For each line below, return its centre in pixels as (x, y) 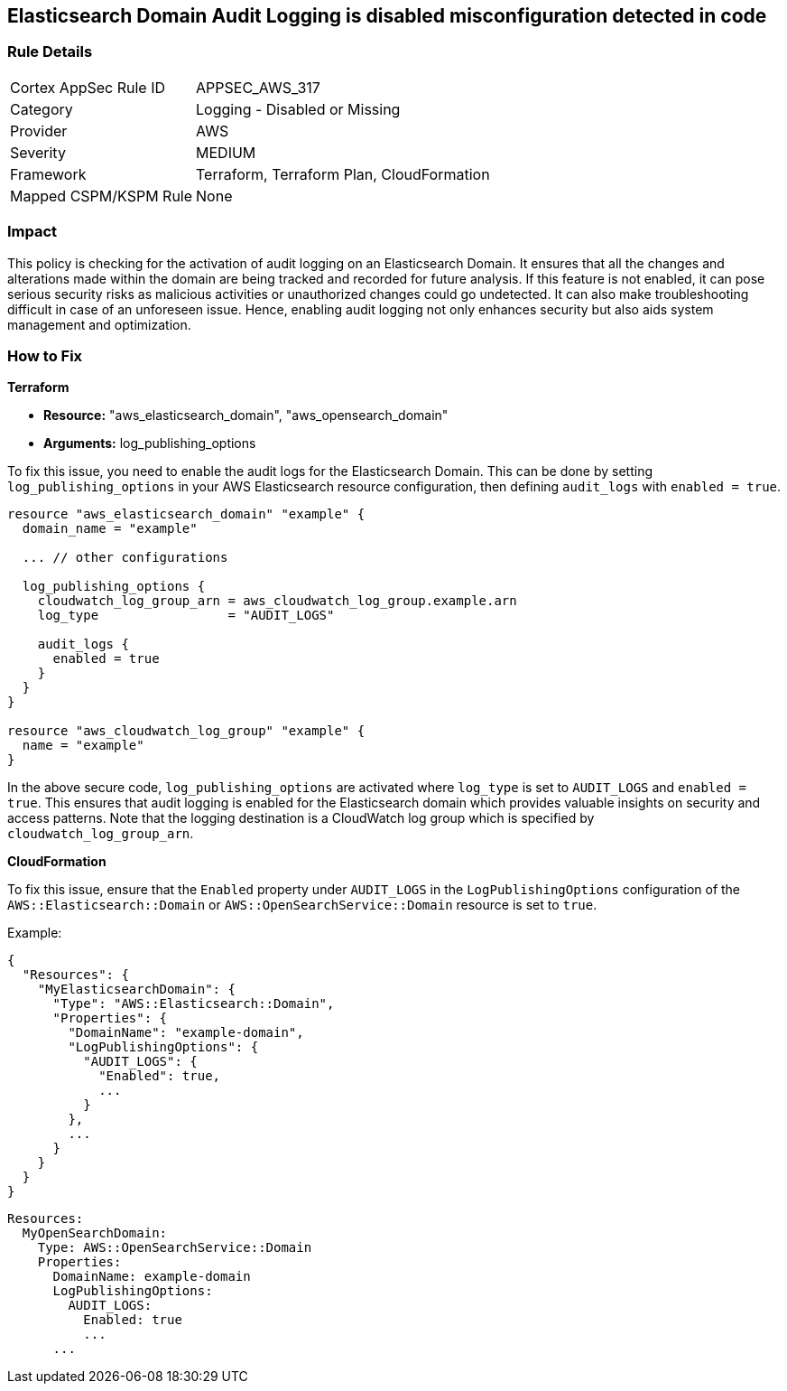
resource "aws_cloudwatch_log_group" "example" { (186, 731)
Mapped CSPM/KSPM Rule (102, 196)
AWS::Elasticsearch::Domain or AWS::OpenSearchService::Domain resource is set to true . (302, 905)
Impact (32, 232)
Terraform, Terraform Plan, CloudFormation (343, 174)
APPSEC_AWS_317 (258, 87)
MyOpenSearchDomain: (95, 1233)
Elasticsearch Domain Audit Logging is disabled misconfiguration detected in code (387, 16)
